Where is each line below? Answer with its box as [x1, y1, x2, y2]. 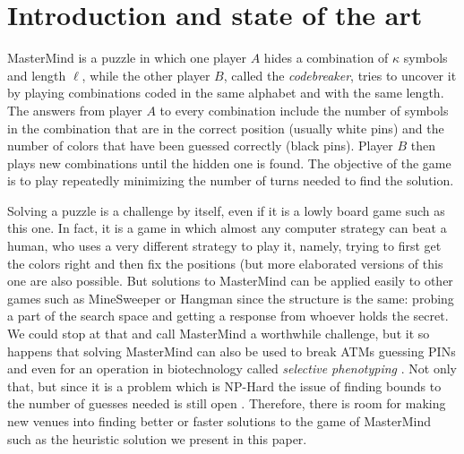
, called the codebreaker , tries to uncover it [223, 65, 457, 84]
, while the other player [82, 65, 211, 84]
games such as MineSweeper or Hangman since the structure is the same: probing [7, 288, 454, 307]
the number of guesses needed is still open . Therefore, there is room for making [7, 394, 446, 413]
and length [7, 65, 66, 84]
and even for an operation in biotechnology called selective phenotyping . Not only [7, 359, 457, 378]
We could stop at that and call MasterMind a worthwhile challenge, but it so [7, 324, 430, 343]
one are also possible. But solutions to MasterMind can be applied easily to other [7, 271, 453, 290]
